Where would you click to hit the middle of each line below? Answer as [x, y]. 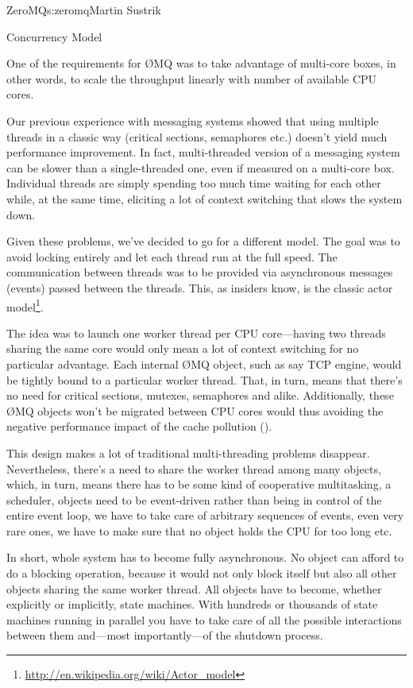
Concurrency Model [54, 36]
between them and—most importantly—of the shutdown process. [165, 635]
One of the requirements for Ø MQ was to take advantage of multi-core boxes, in [201, 63]
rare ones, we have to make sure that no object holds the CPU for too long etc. [199, 530]
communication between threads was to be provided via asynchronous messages [200, 272]
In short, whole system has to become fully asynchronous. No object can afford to [205, 557]
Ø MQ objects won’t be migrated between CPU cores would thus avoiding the [195, 410]
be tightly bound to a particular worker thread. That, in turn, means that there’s [205, 379]
